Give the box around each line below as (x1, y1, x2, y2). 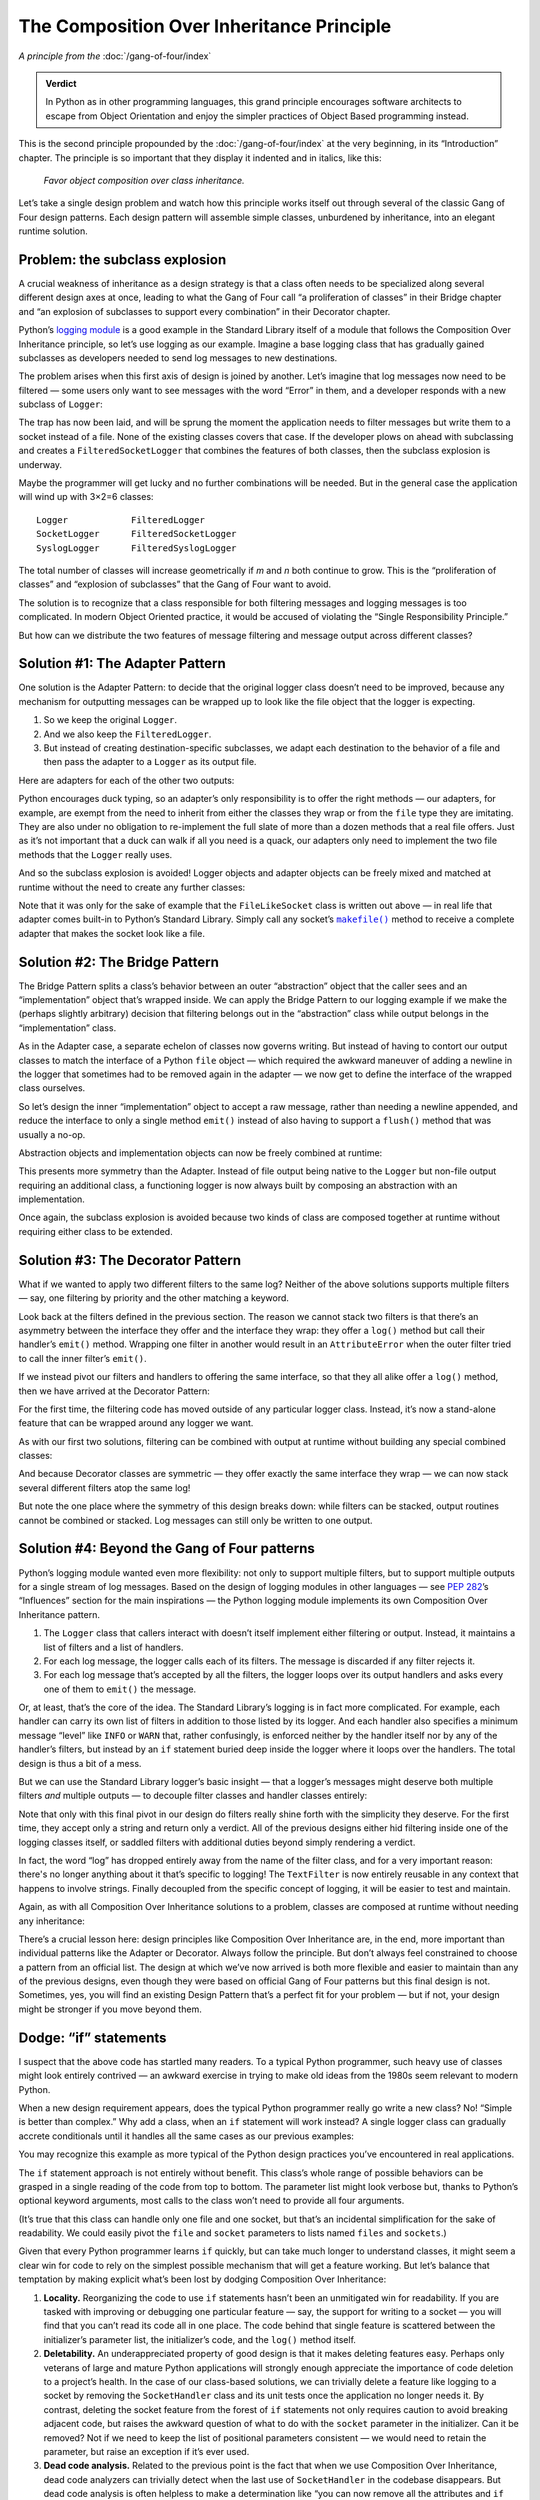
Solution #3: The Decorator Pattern (18, 1251, 242, 1269)
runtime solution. (18, 225, 89, 237)
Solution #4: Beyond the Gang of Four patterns (18, 1540, 315, 1557)
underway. (18, 458, 63, 470)
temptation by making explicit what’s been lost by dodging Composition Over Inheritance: (18, 2273, 387, 2285)
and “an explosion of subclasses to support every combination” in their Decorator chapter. (18, 305, 391, 317)
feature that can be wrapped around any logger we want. (18, 1417, 254, 1429)
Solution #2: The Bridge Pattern (18, 953, 220, 970)
